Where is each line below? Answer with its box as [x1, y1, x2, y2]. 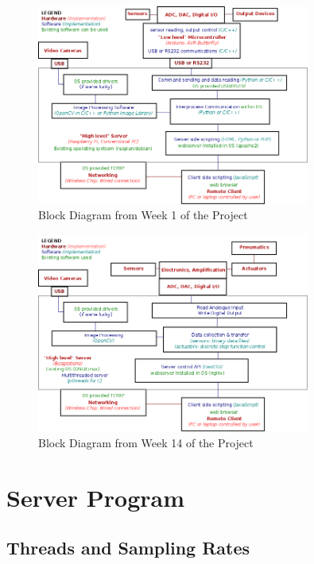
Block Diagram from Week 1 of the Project [38, 207, 248, 223]
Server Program [6, 481, 185, 513]
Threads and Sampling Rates [6, 535, 250, 560]
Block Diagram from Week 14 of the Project [38, 434, 254, 450]
